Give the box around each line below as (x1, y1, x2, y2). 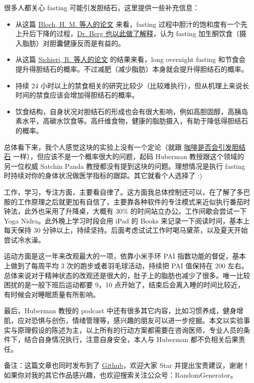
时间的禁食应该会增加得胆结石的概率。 (15, 90, 139, 100)
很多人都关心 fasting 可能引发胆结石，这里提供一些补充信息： (4, 2, 200, 12)
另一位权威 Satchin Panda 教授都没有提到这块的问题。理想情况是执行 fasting (4, 161, 245, 171)
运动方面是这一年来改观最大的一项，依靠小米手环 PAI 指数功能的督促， (4, 251, 233, 261)
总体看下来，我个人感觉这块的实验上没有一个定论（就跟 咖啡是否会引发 (4, 141, 232, 152)
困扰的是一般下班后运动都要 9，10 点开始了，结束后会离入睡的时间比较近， (4, 280, 245, 290)
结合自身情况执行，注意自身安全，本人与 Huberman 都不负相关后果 (24, 334, 238, 344)
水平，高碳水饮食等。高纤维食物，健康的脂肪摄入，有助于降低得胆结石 (22, 116, 248, 126)
